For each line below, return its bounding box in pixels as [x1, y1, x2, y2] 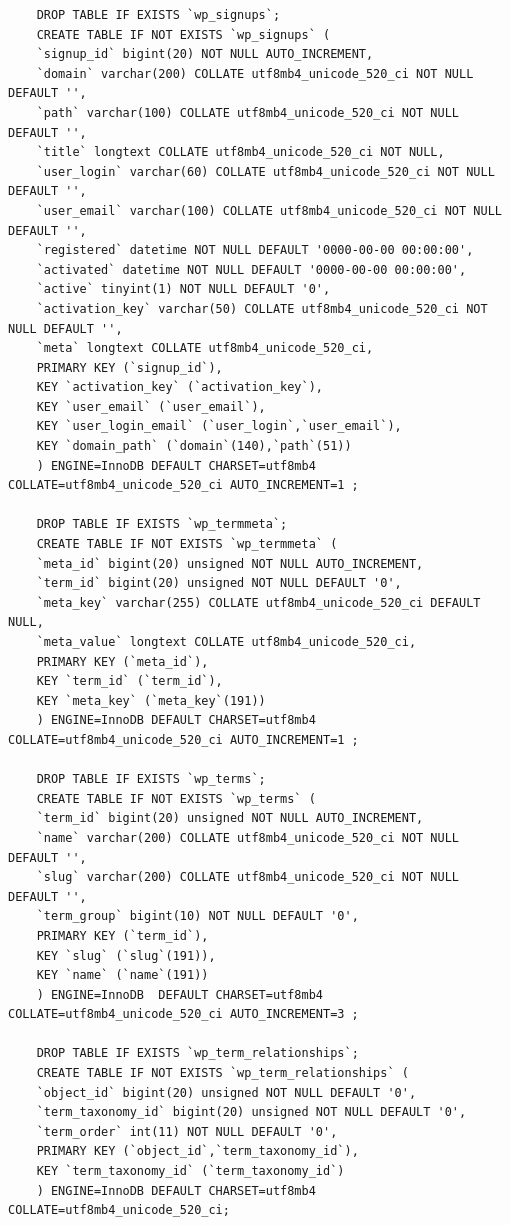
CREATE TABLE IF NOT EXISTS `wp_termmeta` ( [36, 537, 338, 552]
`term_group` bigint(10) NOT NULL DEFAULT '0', [36, 909, 359, 924]
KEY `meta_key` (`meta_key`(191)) [36, 693, 266, 708]
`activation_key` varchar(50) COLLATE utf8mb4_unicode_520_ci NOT [36, 301, 488, 316]
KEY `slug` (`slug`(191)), [36, 948, 216, 963]
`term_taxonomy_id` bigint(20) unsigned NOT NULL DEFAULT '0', [36, 1105, 467, 1120]
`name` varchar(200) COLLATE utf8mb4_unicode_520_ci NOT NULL [36, 830, 460, 845]
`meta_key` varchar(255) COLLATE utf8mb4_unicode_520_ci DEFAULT [36, 595, 481, 610]
